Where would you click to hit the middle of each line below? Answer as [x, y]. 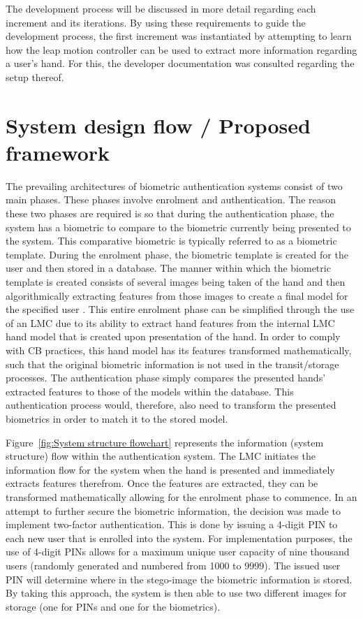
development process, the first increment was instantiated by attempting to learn [179, 36]
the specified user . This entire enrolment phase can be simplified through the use [180, 309]
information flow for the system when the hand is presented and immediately [170, 469]
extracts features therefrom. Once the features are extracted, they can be [162, 483]
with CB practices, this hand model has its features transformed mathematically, [179, 350]
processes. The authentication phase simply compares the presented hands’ [166, 378]
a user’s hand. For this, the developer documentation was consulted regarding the [180, 63]
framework [58, 152]
